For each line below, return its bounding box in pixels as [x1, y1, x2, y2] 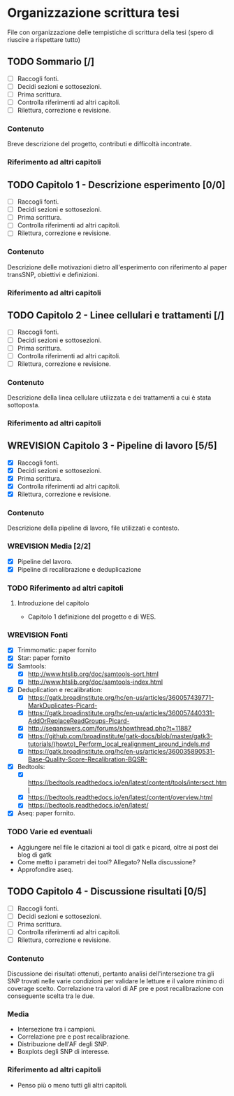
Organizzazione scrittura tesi [7, 5, 180, 21]
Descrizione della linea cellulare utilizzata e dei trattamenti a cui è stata [7, 393, 212, 402]
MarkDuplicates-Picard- [27, 701, 98, 710]
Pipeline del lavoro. [17, 557, 73, 565]
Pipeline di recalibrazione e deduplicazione [17, 565, 142, 573]
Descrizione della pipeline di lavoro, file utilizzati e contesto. [7, 524, 180, 533]
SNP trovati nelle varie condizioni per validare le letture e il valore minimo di [7, 977, 225, 985]
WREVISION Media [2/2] [7, 541, 92, 551]
